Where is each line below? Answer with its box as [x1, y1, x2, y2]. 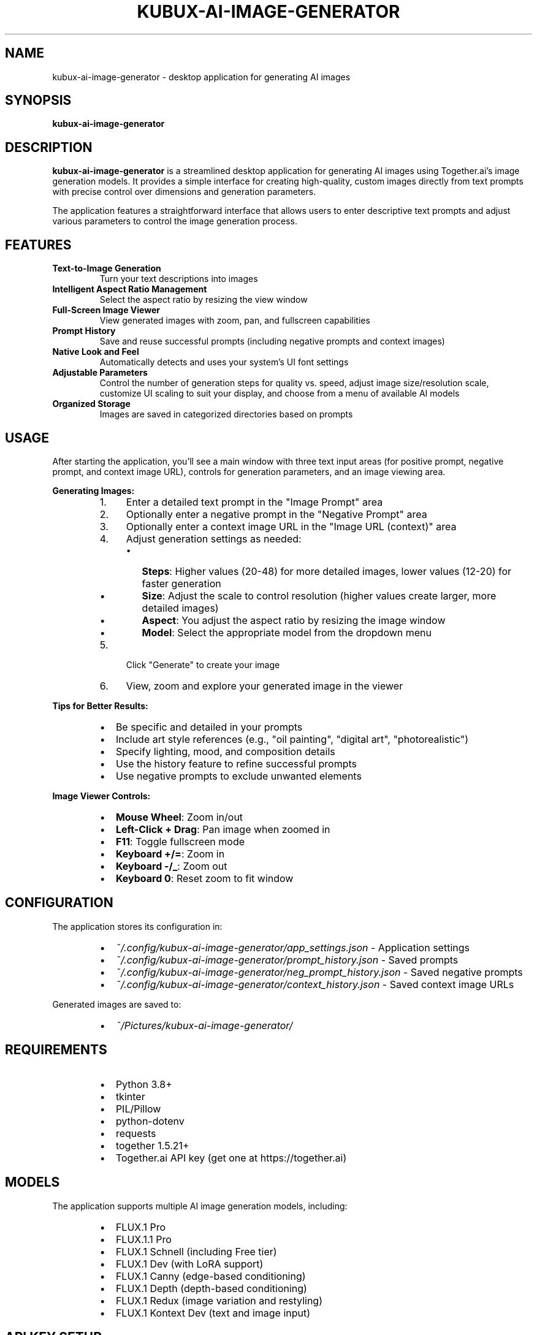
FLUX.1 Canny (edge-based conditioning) [115, 1269, 306, 1282]
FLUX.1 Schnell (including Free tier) [115, 1245, 277, 1258]
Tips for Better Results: [52, 700, 148, 711]
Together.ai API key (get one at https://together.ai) [115, 1151, 347, 1164]
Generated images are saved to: [52, 998, 181, 1010]
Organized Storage [52, 398, 131, 409]
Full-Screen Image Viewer [52, 305, 160, 316]
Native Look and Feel [52, 346, 139, 357]
